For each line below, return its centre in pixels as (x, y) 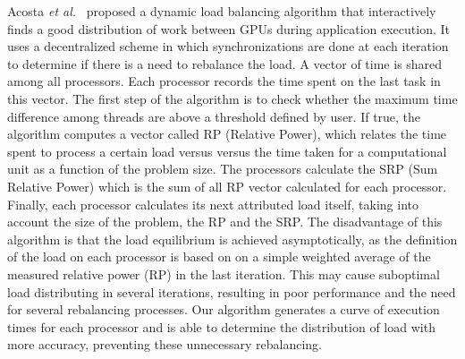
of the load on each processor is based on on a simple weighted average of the (219, 256)
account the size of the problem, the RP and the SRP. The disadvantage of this (225, 222)
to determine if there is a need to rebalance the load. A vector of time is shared (225, 63)
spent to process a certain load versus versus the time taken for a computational (227, 151)
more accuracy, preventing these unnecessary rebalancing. (165, 344)
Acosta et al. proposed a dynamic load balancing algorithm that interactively (222, 11)
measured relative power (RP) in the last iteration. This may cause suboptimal (224, 274)
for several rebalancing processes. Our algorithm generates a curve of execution (224, 309)
